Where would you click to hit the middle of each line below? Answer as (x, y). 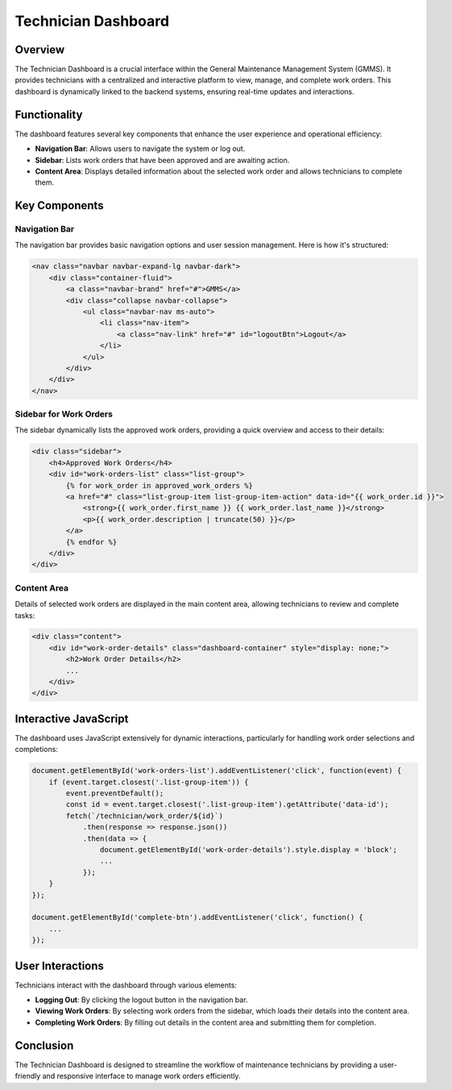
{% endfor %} (91, 542)
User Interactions (60, 965)
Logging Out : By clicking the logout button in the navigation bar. (141, 1000)
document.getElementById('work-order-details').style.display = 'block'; (249, 850)
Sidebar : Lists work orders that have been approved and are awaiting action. (162, 160)
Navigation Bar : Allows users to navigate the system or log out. (140, 148)
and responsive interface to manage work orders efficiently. (141, 1076)
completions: (36, 750)
